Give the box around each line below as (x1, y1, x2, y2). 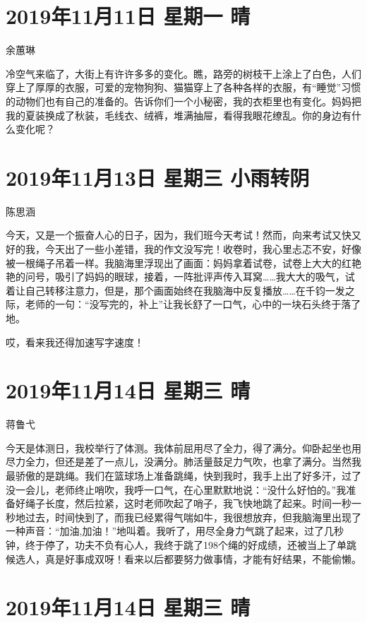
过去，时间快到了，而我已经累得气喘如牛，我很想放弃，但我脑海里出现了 (25, 509, 361, 524)
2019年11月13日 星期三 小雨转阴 (6, 162, 310, 191)
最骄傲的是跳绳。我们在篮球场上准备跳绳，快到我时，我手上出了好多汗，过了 (6, 468, 361, 483)
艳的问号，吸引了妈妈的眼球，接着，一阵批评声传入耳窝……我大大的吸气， (6, 269, 345, 284)
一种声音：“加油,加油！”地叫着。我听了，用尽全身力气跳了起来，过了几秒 (6, 523, 344, 538)
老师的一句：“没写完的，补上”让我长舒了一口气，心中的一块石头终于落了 (25, 297, 361, 311)
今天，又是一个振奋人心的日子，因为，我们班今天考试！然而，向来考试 (6, 227, 332, 242)
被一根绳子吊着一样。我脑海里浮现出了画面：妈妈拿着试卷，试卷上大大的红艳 (6, 255, 361, 270)
